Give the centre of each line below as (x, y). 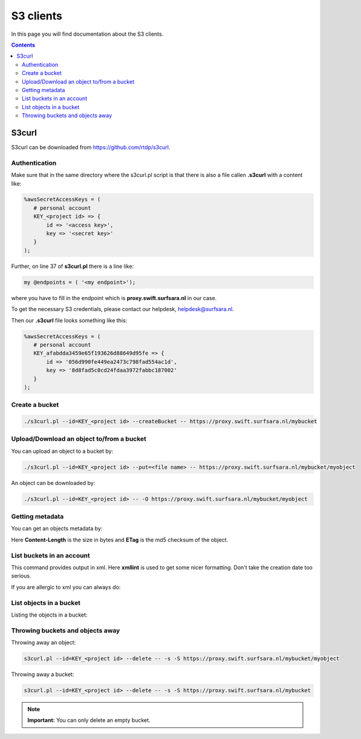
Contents (23, 45)
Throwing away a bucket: (43, 674)
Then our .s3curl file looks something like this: (69, 320)
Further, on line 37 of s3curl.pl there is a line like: (73, 266)
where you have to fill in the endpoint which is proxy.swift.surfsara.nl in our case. (114, 298)
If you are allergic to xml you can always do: (66, 587)
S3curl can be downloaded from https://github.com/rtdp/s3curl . (91, 147)
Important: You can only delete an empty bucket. (89, 720)
